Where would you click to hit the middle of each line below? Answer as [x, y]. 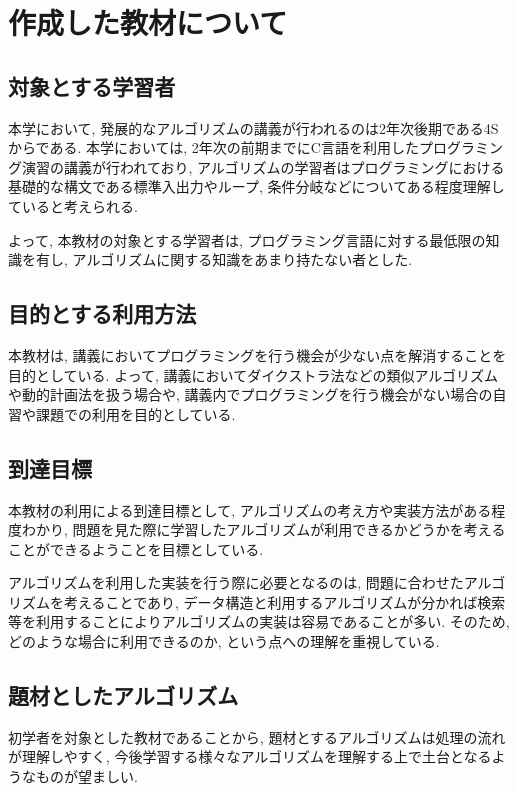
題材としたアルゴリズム [123, 695]
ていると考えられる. [73, 205]
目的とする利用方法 [102, 313]
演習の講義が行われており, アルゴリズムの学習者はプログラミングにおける [263, 166]
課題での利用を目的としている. [135, 413]
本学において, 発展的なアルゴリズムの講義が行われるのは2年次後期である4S [253, 127]
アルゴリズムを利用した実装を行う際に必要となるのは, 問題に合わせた [236, 582]
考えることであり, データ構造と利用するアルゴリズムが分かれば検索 [284, 601]
